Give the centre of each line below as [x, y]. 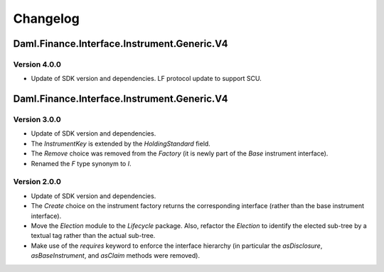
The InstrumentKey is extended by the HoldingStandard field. [121, 143]
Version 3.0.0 [37, 119]
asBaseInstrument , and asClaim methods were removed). [116, 256]
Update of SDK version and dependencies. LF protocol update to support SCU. [146, 79]
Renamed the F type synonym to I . [81, 163]
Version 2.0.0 [37, 182]
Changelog [46, 18]
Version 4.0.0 [37, 64]
